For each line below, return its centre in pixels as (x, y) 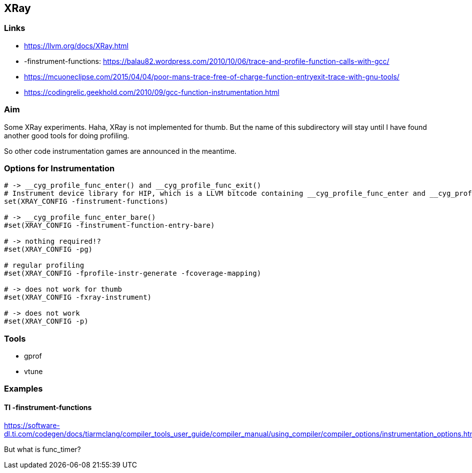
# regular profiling (44, 265)
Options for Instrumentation (59, 168)
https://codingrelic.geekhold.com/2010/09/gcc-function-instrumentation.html (152, 92)
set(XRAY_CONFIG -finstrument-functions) (86, 202)
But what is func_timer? (42, 449)
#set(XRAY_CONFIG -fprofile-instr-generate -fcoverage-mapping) (133, 273)
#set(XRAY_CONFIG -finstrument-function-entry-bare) (109, 226)
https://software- (32, 425)
